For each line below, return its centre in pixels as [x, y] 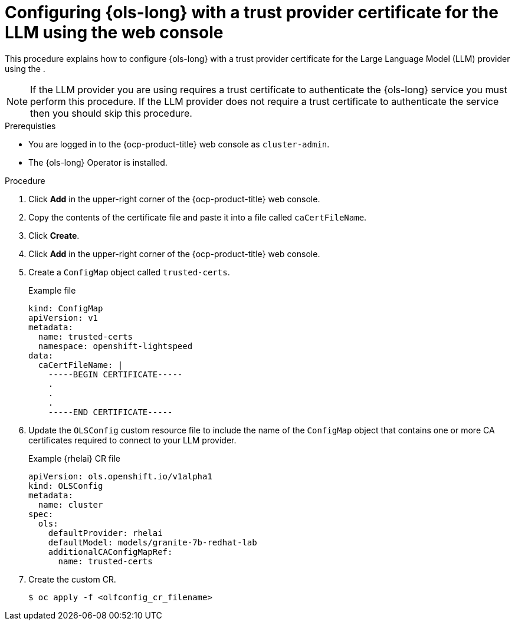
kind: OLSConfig [66, 486]
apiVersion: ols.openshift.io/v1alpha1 [120, 476]
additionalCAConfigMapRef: [110, 552]
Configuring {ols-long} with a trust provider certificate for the [252, 12]
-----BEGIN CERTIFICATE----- [115, 374]
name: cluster [70, 504]
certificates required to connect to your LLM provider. [132, 440]
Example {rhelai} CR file [74, 458]
